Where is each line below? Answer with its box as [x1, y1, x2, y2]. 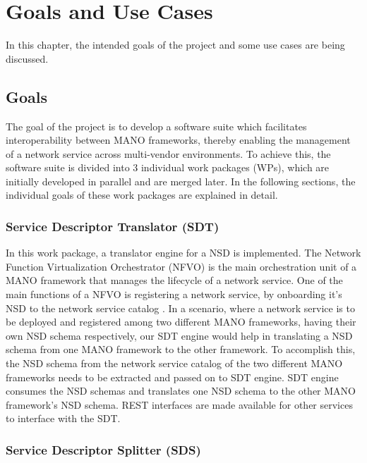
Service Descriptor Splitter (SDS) [6, 440, 201, 458]
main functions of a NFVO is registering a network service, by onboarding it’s [6, 287, 342, 302]
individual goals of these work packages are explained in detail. [6, 187, 278, 202]
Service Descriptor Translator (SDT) [6, 218, 219, 235]
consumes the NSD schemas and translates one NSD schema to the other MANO [6, 383, 356, 398]
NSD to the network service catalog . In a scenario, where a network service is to [6, 300, 355, 315]
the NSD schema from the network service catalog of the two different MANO [6, 356, 343, 371]
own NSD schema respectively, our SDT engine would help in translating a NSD [6, 328, 353, 342]
